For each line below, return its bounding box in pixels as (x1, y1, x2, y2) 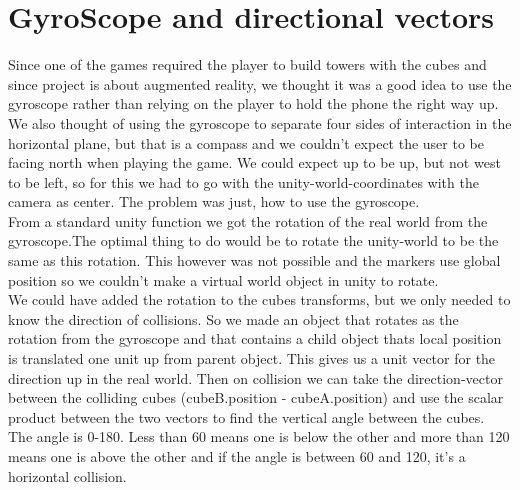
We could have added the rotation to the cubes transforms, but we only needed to (8, 289, 511, 310)
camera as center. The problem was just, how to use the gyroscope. (8, 191, 420, 212)
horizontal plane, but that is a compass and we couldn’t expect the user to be (8, 132, 484, 153)
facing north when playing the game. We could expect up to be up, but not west (8, 152, 501, 173)
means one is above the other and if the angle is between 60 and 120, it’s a (8, 446, 466, 466)
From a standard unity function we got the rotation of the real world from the (8, 210, 488, 231)
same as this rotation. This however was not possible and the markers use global (8, 250, 501, 271)
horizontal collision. (8, 465, 127, 486)
